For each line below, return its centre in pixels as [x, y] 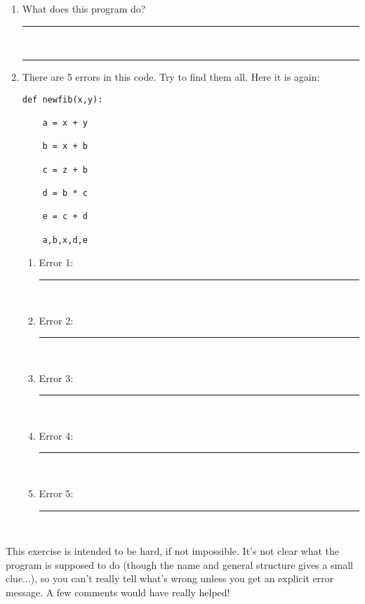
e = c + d [65, 217]
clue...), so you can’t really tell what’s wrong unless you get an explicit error [170, 578]
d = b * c [65, 193]
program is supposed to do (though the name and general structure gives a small [179, 564]
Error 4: [56, 435]
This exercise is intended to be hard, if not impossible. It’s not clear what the [173, 551]
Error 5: [56, 493]
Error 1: [56, 262]
